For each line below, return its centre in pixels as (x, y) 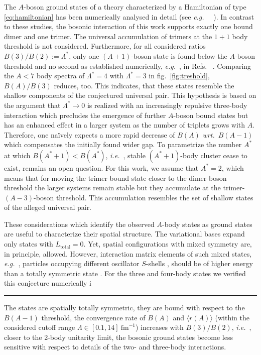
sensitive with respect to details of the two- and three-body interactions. (115, 347)
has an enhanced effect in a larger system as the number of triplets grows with (125, 125)
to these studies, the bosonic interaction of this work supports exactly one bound (128, 26)
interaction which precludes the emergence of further (85, 115)
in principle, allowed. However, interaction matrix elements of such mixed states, (128, 253)
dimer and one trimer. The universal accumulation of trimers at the (108, 36)
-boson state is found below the (179, 55)
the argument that (32, 105)
